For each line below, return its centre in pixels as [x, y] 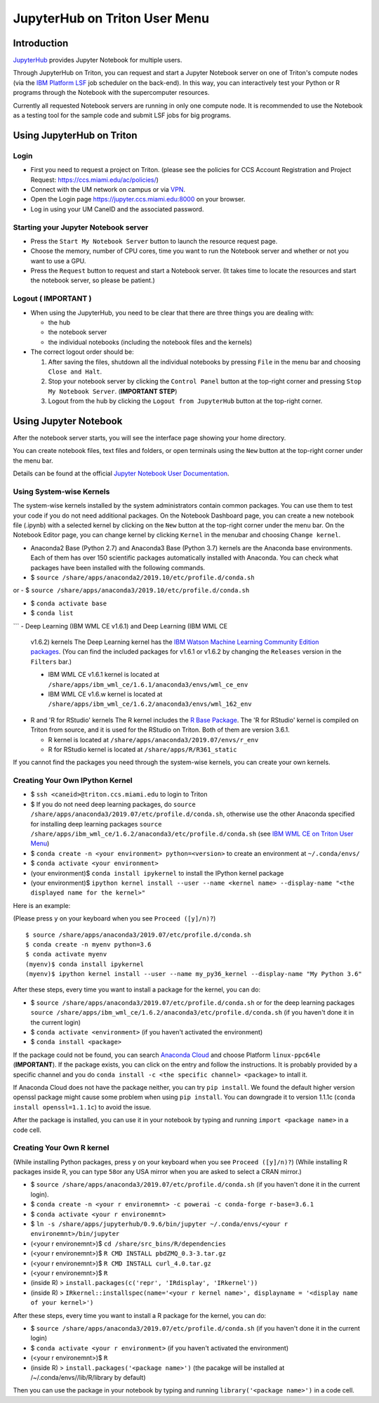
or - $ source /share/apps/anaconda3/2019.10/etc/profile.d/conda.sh [131, 591]
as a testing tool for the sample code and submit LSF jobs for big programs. [122, 115]
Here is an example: [42, 905]
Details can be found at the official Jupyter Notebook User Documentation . [121, 473]
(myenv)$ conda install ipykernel [85, 964]
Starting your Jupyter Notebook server [81, 227]
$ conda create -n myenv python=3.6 [88, 944]
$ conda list [52, 613]
